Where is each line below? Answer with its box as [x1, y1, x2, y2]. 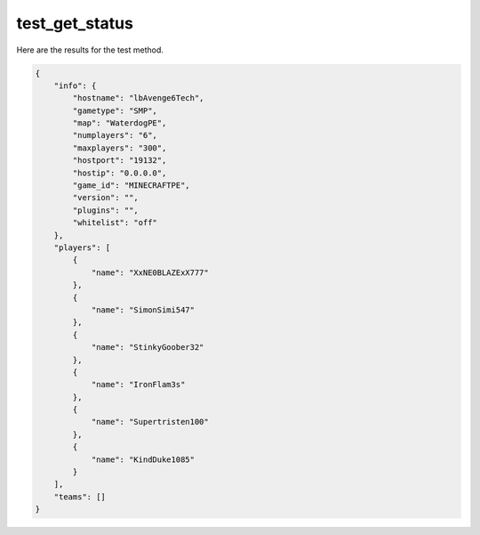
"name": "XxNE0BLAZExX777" [91, 267, 209, 278]
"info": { [53, 80, 97, 91]
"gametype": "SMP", [72, 105, 157, 116]
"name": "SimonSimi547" [91, 304, 196, 315]
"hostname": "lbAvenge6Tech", [72, 93, 204, 103]
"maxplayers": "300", [72, 142, 167, 153]
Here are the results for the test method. [16, 45, 164, 55]
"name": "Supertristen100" [91, 417, 209, 427]
